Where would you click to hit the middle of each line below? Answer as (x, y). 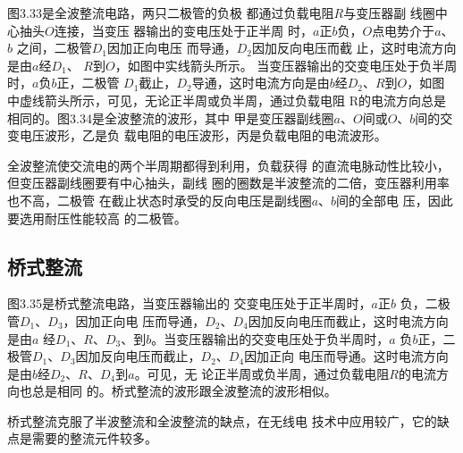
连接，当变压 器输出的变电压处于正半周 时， (184, 30)
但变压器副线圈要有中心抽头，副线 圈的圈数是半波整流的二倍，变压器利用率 (228, 183)
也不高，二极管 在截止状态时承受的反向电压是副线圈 (160, 200)
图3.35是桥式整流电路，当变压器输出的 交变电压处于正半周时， (189, 303)
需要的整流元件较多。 (94, 438)
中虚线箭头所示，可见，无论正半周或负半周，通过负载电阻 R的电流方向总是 (227, 100)
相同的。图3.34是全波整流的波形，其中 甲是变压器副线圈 (171, 117)
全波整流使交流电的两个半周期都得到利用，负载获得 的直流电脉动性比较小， (228, 165)
